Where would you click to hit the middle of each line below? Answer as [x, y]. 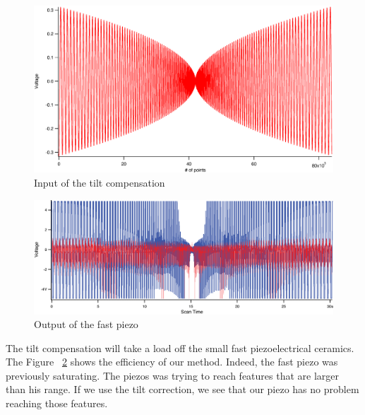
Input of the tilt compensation [100, 183]
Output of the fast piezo [86, 324]
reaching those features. [57, 403]
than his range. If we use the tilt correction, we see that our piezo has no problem [182, 389]
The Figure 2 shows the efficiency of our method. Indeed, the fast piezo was [172, 362]
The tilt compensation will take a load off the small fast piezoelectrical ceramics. [180, 347]
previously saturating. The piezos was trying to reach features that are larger [173, 375]
